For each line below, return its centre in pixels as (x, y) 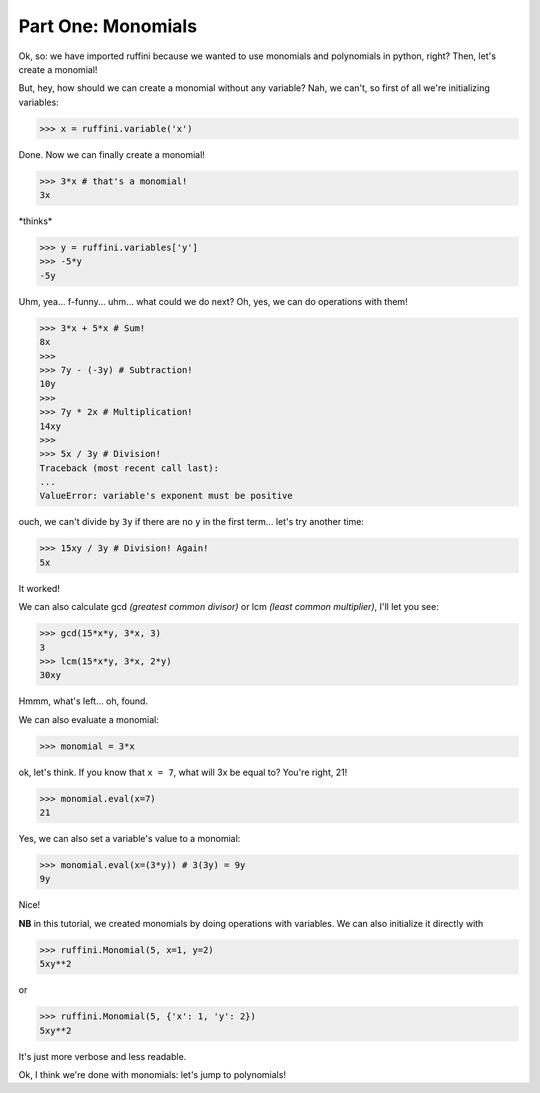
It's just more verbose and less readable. (102, 1056)
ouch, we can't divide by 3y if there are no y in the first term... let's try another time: (191, 522)
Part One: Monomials (108, 26)
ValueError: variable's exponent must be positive (166, 496)
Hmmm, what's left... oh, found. (83, 701)
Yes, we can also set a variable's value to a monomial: (129, 839)
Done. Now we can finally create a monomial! (111, 154)
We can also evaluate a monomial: (89, 719)
